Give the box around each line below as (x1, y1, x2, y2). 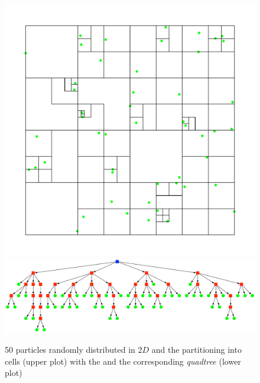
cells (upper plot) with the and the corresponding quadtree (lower (5, 355, 241, 367)
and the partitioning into (151, 343, 242, 356)
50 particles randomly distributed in (5, 343, 135, 356)
